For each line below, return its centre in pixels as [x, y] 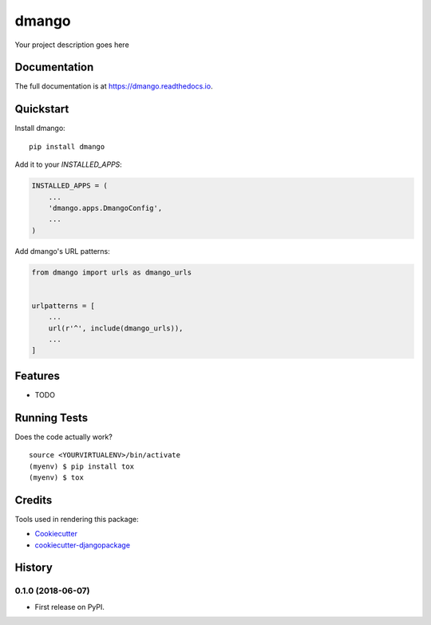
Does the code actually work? [64, 437]
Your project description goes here [72, 45]
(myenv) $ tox [56, 477]
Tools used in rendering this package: [77, 519]
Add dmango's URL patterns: [63, 251]
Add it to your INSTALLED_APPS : [69, 164]
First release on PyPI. [70, 607]
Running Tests [51, 418]
